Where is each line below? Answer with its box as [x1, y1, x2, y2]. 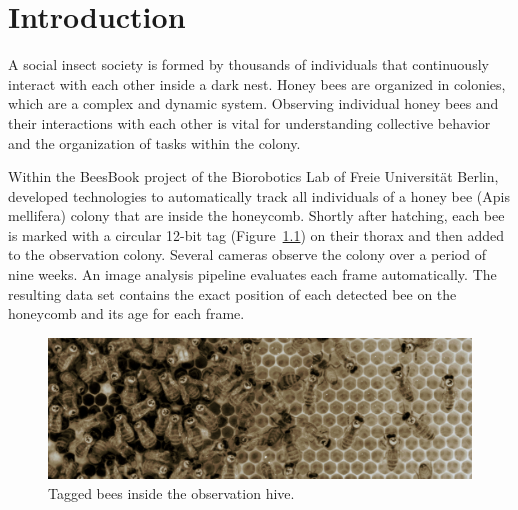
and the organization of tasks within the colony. [8, 132, 301, 153]
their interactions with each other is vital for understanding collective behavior [8, 112, 491, 133]
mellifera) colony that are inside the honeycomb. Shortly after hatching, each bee [8, 205, 505, 226]
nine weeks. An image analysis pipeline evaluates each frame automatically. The [8, 264, 497, 285]
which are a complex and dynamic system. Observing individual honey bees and [8, 93, 499, 114]
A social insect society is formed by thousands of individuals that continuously [8, 54, 489, 75]
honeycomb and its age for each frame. [8, 303, 245, 324]
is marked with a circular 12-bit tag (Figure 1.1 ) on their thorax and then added [8, 224, 505, 245]
